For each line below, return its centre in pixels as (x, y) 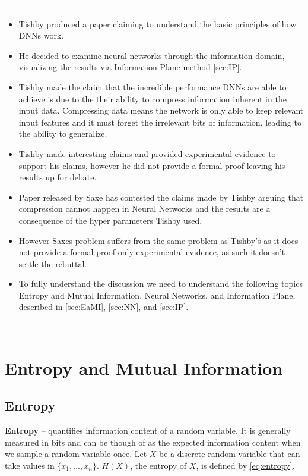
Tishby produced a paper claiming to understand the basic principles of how (158, 24)
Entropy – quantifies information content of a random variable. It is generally (148, 430)
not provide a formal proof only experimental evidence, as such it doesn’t (152, 252)
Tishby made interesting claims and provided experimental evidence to (147, 153)
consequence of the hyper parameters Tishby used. (110, 220)
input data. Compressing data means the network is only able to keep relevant (161, 110)
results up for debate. (58, 177)
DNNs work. (41, 35)
